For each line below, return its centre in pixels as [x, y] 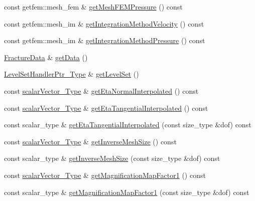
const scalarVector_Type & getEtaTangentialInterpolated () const [106, 108]
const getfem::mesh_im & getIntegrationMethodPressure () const [105, 40]
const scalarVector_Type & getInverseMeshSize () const [90, 141]
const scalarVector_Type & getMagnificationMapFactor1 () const [105, 175]
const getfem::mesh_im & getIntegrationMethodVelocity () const [104, 23]
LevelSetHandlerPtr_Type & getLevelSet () [72, 74]
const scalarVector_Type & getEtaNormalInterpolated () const [101, 90]
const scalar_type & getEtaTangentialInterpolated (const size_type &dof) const [128, 125]
